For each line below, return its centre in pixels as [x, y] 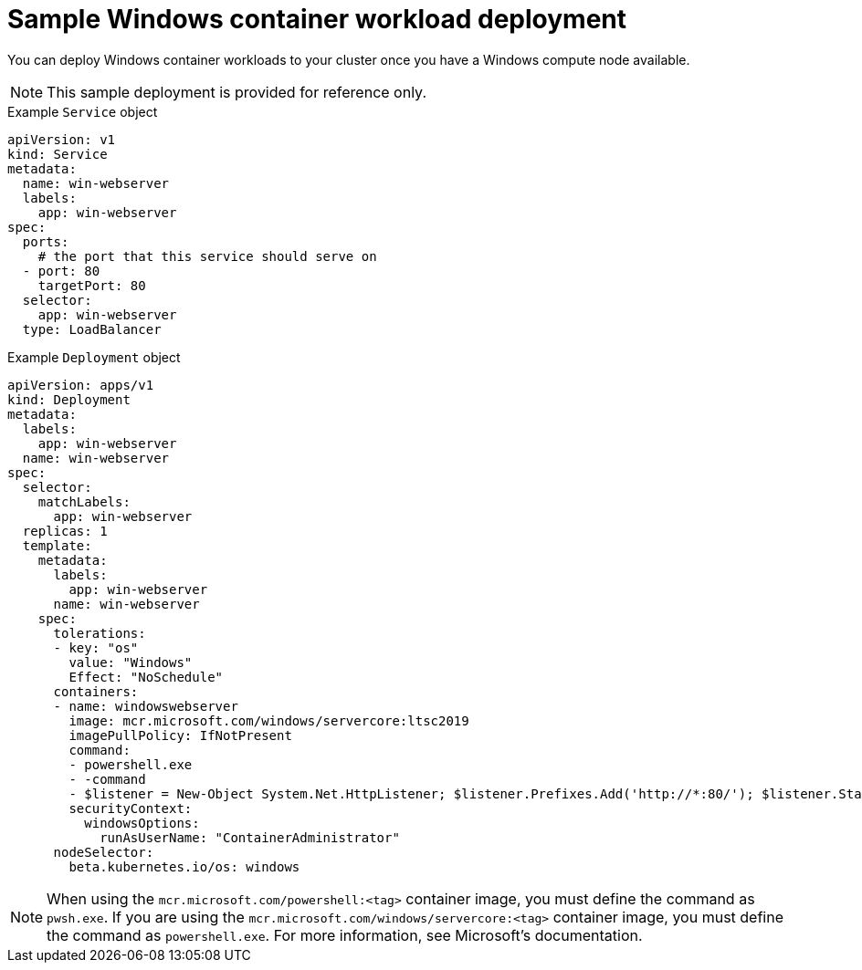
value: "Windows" [131, 662]
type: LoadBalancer [92, 329]
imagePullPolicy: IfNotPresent [180, 735]
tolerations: [100, 633]
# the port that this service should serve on [207, 256]
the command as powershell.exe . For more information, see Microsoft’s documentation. [345, 935]
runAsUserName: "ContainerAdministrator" [250, 837]
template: [57, 545]
